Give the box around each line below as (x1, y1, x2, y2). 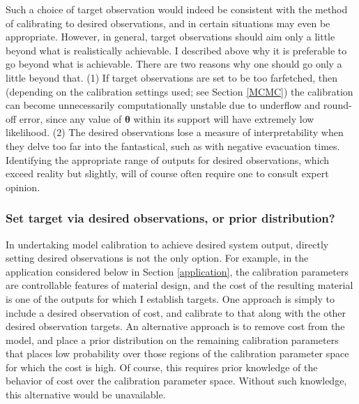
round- (323, 98, 352, 112)
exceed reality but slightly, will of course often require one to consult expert (6, 166, 329, 181)
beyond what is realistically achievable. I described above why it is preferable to (6, 43, 347, 57)
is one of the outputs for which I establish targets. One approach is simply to (6, 291, 335, 306)
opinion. (6, 179, 40, 194)
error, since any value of (19, 111, 122, 126)
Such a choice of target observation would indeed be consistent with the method (6, 2, 348, 16)
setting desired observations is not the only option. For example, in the (6, 250, 309, 265)
